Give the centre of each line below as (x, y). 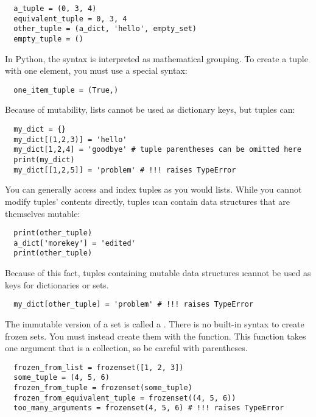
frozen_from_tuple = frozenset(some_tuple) (103, 388)
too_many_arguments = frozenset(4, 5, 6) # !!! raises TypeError (149, 408)
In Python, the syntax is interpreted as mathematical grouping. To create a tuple (156, 58)
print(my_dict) (44, 160)
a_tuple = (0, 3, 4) (55, 9)
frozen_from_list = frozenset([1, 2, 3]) (99, 367)
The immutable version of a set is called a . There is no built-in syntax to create (155, 323)
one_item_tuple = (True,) (66, 90)
